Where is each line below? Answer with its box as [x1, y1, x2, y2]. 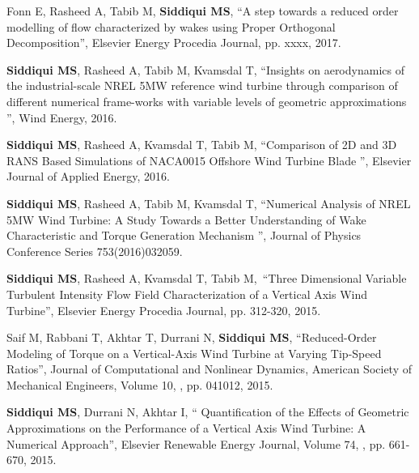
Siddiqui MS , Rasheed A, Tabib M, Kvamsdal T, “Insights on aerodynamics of [6, 61, 404, 78]
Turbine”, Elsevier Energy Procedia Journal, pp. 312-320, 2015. [6, 301, 321, 318]
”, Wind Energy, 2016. [6, 109, 117, 126]
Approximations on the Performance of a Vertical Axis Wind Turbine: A [6, 420, 366, 437]
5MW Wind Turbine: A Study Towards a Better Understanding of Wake [6, 211, 366, 228]
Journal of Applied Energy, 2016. [6, 168, 170, 185]
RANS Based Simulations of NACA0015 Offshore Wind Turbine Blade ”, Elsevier [6, 151, 412, 168]
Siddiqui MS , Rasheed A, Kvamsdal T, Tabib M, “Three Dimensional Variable [6, 270, 407, 287]
